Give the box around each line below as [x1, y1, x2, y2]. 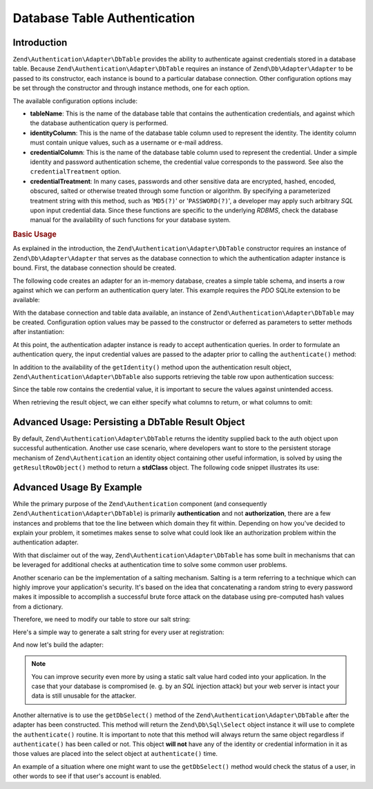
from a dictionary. [12, 602, 64, 611]
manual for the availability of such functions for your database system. [30, 216, 231, 224]
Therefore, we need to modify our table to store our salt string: [12, 615, 191, 624]
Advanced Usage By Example [12, 481, 142, 493]
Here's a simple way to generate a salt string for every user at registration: [12, 628, 224, 636]
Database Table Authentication [12, 10, 195, 26]
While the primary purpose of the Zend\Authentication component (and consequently [12, 499, 267, 508]
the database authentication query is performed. [30, 119, 169, 127]
